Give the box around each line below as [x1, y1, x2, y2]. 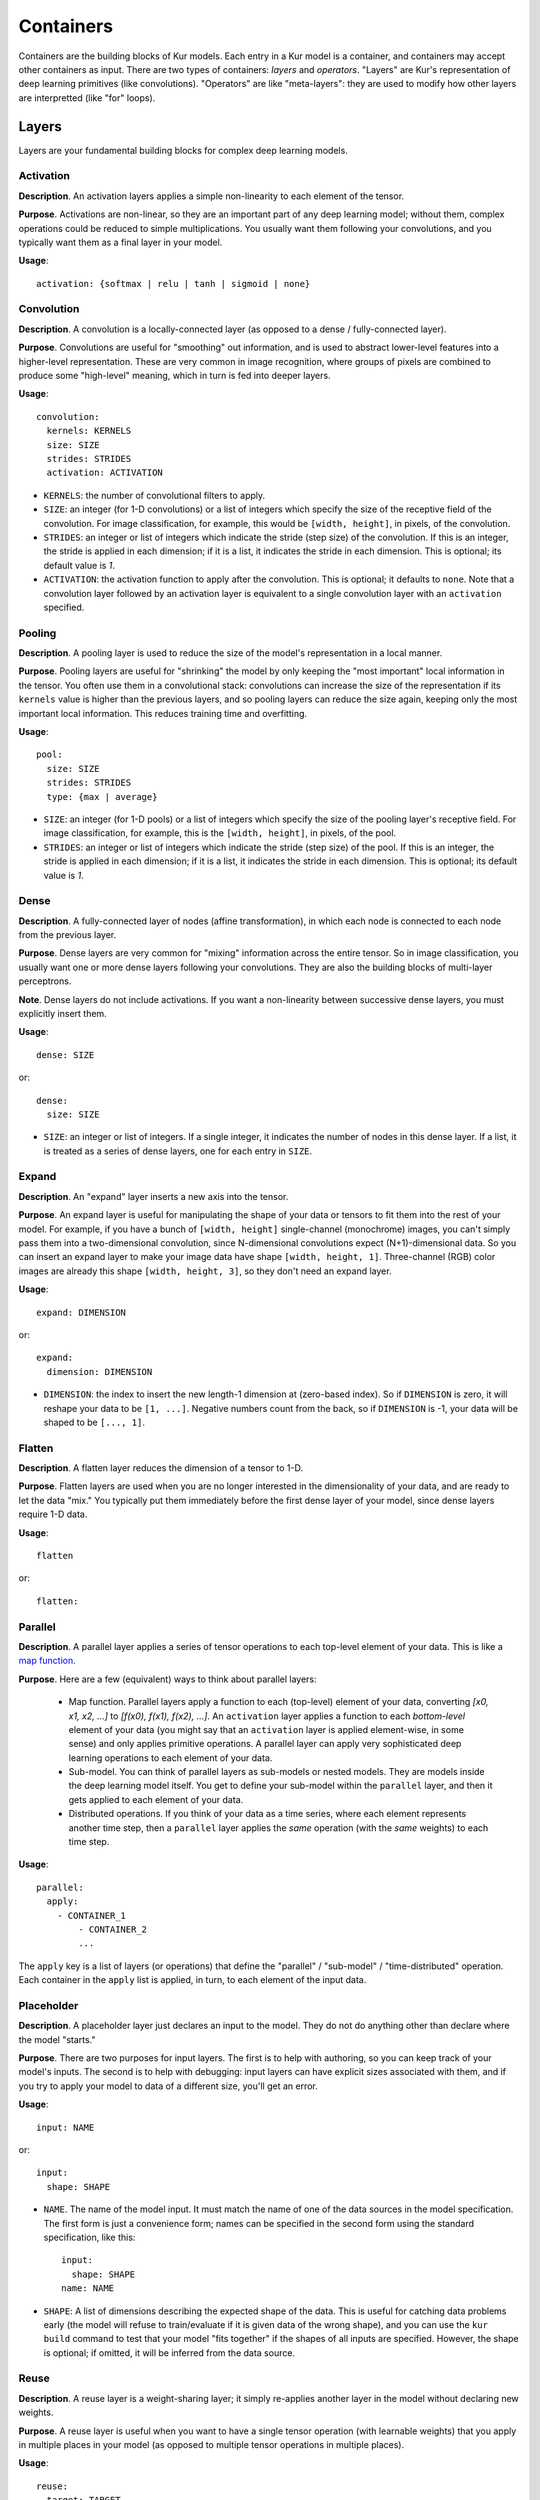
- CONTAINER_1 [56, 1910, 127, 1921]
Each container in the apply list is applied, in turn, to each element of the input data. [18, 1974, 367, 1986]
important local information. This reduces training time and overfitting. [18, 707, 308, 719]
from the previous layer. [18, 929, 117, 941]
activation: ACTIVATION [46, 467, 164, 479]
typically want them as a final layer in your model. [18, 236, 223, 248]
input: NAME [36, 2121, 95, 2133]
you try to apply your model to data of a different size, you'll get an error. [18, 2080, 319, 2092]
